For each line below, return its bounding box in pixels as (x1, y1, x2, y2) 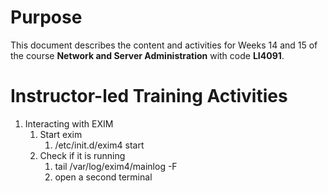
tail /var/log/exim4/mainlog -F (54, 160, 178, 172)
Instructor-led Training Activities (10, 85, 288, 108)
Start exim (39, 128, 83, 140)
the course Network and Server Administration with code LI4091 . (10, 49, 285, 61)
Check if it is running (39, 149, 126, 161)
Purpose (10, 6, 83, 29)
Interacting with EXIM (24, 117, 114, 130)
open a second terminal (54, 171, 153, 183)
